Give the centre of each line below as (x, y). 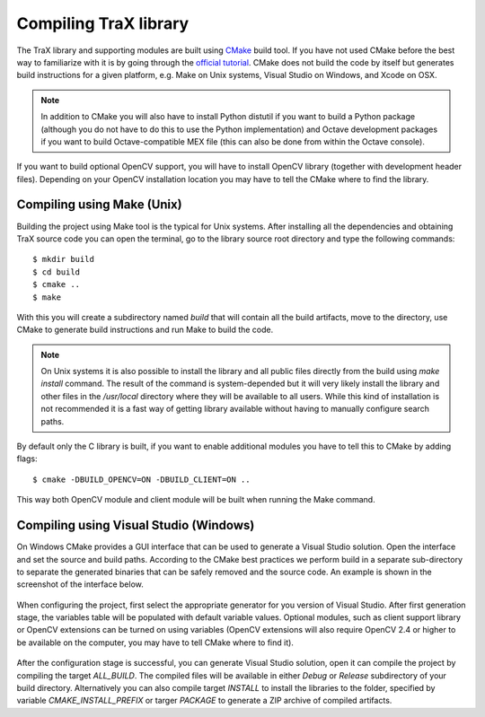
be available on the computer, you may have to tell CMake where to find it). (155, 643)
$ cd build (57, 272)
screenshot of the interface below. (80, 584)
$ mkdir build (63, 259)
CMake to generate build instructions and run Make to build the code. (145, 330)
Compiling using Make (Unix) (100, 205)
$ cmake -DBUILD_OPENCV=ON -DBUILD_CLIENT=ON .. (141, 479)
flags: (27, 459)
